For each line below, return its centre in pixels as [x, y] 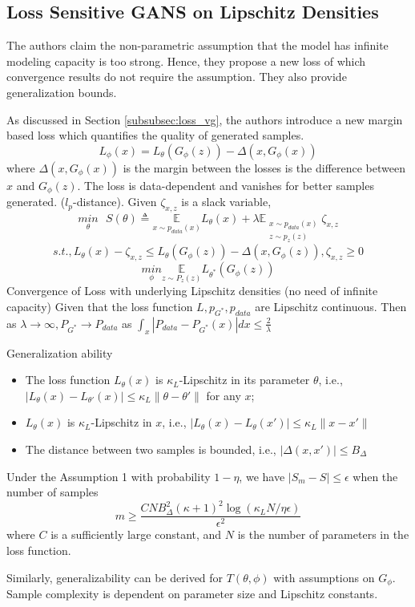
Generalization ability [60, 352]
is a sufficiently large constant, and [136, 534]
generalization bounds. [62, 92]
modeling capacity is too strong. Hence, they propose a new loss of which [186, 61]
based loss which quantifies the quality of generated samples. [155, 135]
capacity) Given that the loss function [100, 307]
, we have [262, 476]
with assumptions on [324, 577]
